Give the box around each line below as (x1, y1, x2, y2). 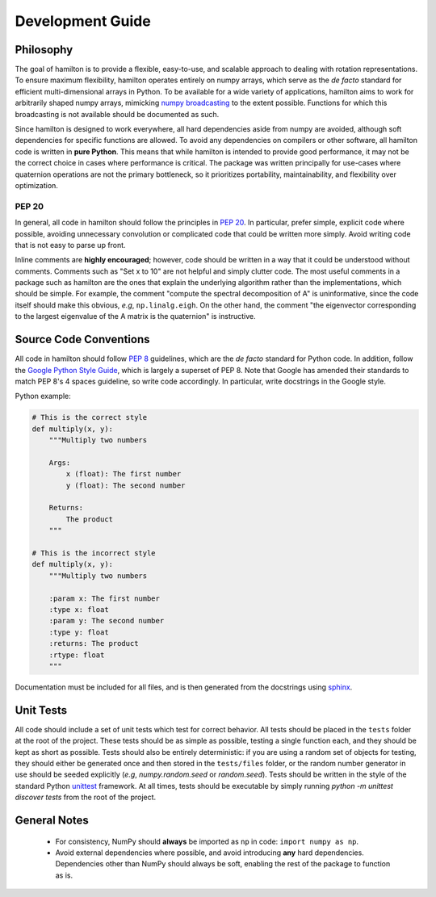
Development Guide (15, 12, 151, 30)
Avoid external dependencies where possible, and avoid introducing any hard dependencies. (55, 848, 365, 857)
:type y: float (48, 627, 109, 637)
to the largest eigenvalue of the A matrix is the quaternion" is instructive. (15, 312, 256, 321)
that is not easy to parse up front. (15, 240, 126, 249)
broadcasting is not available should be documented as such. (15, 109, 220, 119)
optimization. (15, 180, 58, 190)
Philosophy (15, 43, 73, 57)
